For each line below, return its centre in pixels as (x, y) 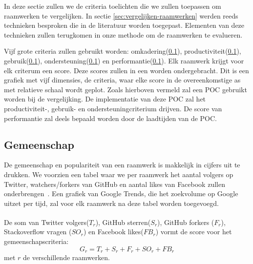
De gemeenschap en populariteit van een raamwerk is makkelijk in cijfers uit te (122, 165)
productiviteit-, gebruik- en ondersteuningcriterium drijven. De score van (113, 108)
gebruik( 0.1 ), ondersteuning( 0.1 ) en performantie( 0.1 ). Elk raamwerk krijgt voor (124, 60)
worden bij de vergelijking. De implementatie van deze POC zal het (105, 99)
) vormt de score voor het (194, 232)
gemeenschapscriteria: (36, 241)
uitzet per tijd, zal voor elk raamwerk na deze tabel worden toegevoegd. (112, 203)
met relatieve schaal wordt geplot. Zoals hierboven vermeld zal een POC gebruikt (126, 89)
